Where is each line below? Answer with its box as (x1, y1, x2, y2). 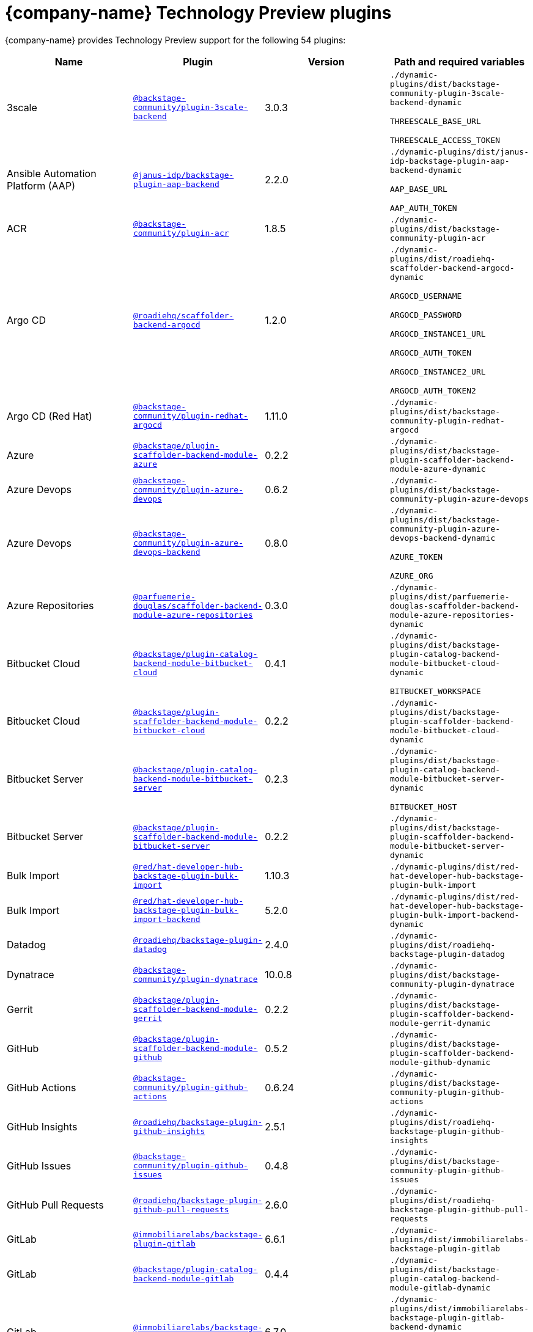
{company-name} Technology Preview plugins (5, 2, 392, 23)
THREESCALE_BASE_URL (390, 116, 481, 126)
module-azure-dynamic (390, 464, 486, 474)
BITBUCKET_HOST (390, 802, 457, 811)
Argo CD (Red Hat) (7, 409, 92, 422)
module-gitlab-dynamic (390, 1283, 491, 1292)
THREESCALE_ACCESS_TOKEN (390, 135, 501, 145)
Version (307, 55, 345, 68)
